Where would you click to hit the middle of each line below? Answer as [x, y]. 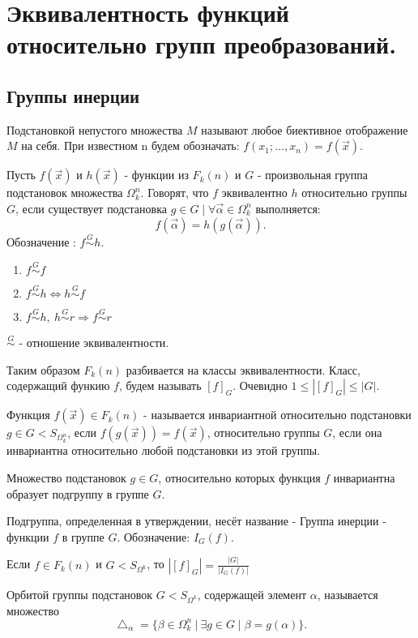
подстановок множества [65, 193]
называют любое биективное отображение [305, 129]
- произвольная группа [312, 175]
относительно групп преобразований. [202, 44]
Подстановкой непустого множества [95, 129]
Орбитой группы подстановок [80, 595]
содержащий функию [58, 385]
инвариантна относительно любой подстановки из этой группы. [163, 450]
